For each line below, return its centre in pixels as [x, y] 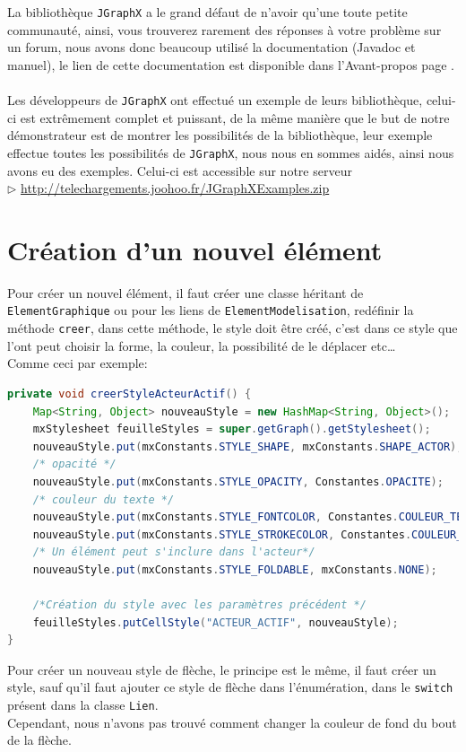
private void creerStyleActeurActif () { [129, 393]
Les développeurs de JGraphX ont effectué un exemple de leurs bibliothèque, [215, 100]
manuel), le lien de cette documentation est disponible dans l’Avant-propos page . [231, 64]
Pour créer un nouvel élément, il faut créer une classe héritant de [186, 292]
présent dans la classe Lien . [83, 705]
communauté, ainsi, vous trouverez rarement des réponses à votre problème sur [224, 29]
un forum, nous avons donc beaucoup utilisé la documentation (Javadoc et [211, 47]
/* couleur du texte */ [104, 499]
